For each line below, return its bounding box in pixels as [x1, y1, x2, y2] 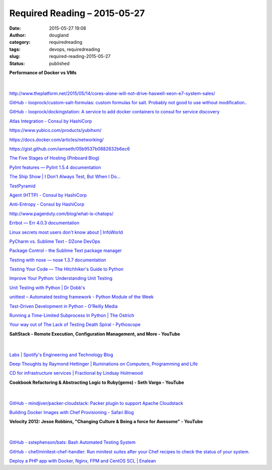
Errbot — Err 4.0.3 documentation [9, 220, 80, 226]
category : [9, 39, 31, 45]
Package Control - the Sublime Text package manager [9, 247, 122, 254]
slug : [9, 53, 20, 59]
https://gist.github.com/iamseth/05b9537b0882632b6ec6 [9, 146, 130, 152]
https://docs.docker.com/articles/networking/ [9, 137, 104, 143]
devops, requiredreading [49, 46, 100, 52]
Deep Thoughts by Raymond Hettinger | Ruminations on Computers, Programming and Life [9, 361, 198, 367]
